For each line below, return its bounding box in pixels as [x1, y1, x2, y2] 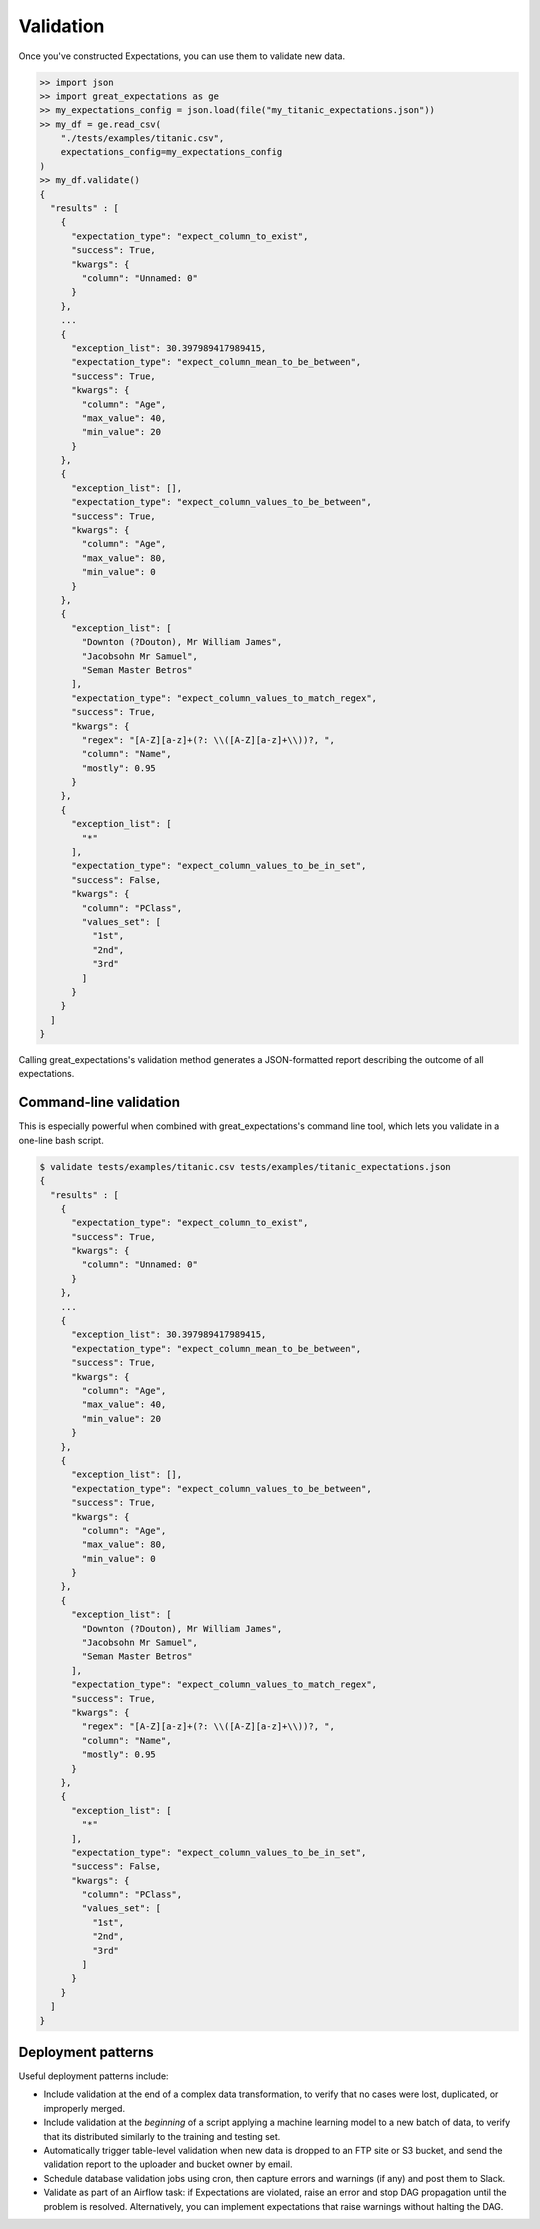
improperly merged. [43, 2102, 125, 2114]
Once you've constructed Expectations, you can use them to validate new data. [18, 50, 345, 62]
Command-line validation [18, 1094, 180, 1111]
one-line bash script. [18, 1134, 104, 1146]
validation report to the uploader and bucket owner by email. [43, 2158, 293, 2170]
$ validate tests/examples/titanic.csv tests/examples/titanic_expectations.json [39, 1161, 452, 1172]
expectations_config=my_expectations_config [60, 146, 283, 158]
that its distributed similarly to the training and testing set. [43, 2130, 281, 2142]
